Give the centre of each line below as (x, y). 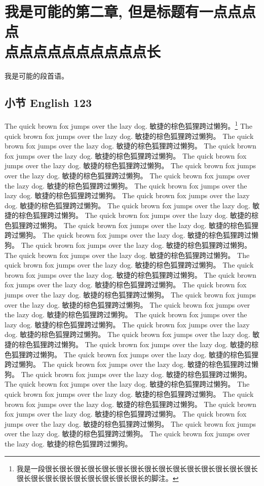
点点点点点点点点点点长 (83, 51)
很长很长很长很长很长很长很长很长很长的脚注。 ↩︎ (98, 478)
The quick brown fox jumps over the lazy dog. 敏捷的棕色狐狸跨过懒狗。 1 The (128, 125)
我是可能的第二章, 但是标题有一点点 (123, 11)
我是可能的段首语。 (36, 75)
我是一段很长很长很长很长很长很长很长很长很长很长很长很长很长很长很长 (137, 468)
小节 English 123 (48, 103)
